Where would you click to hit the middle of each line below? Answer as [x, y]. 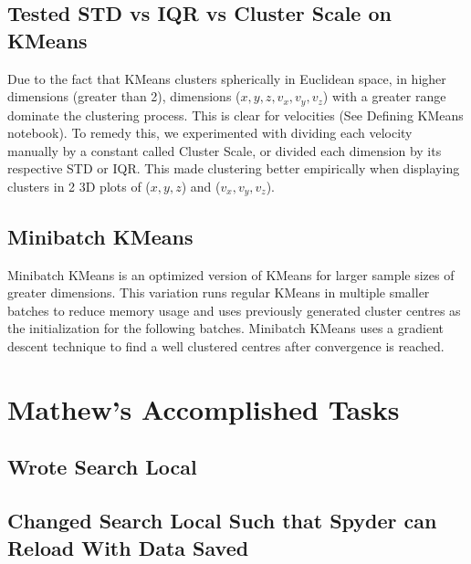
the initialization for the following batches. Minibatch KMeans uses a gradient [225, 328]
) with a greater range [384, 96]
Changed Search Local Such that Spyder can [222, 521]
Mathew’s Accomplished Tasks [204, 408]
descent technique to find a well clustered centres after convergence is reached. [226, 346]
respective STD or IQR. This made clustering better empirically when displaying [234, 168]
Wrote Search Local [102, 467]
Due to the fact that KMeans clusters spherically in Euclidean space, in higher [227, 78]
